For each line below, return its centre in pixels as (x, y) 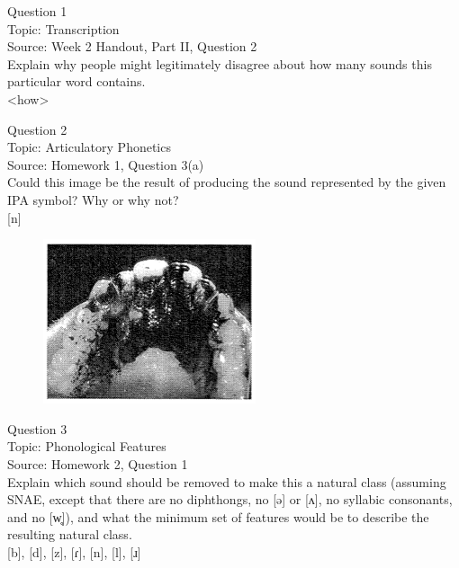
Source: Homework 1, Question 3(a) (106, 164)
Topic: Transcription (63, 28)
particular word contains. (76, 81)
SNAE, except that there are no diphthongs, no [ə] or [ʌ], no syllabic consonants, (230, 499)
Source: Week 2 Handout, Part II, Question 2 (132, 46)
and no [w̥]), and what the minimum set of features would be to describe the (218, 516)
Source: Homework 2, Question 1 (98, 463)
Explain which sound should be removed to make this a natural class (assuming (227, 481)
